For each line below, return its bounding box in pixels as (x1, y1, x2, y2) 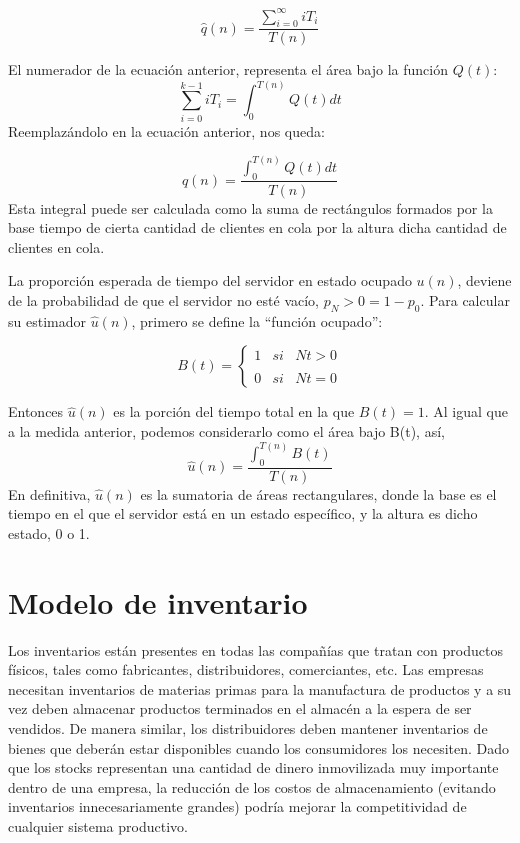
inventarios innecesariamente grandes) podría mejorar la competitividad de (8, 796, 467, 817)
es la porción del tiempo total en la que (113, 401, 355, 422)
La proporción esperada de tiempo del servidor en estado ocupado (8, 270, 412, 291)
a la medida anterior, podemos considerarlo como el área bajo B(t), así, (8, 420, 445, 441)
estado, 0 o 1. (8, 522, 90, 543)
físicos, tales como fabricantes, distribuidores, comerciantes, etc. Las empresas (8, 659, 484, 680)
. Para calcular (420, 289, 510, 310)
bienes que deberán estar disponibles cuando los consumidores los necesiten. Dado (8, 737, 510, 758)
